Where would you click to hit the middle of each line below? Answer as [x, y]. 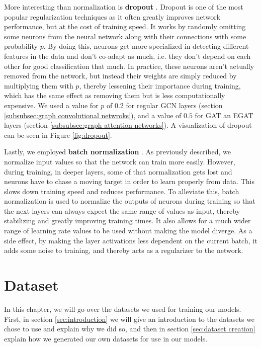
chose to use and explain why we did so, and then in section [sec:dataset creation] [130, 329]
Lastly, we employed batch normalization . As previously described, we [118, 152]
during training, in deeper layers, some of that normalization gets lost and [118, 171]
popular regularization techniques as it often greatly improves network [112, 16]
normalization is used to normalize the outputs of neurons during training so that [130, 201]
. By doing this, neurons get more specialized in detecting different [146, 46]
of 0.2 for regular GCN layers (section [165, 105]
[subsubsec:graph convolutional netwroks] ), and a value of [93, 115]
